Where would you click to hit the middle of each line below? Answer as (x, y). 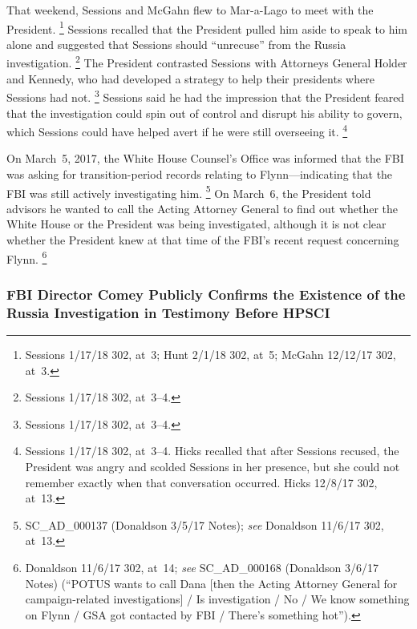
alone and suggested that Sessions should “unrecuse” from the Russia (176, 44)
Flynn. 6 (27, 257)
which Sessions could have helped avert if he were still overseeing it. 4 (177, 130)
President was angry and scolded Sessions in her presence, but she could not (213, 466)
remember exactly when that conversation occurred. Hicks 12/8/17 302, (201, 482)
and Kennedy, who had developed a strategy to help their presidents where (190, 78)
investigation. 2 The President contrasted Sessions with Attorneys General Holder (207, 62)
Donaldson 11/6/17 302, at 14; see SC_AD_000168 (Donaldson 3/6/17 (202, 567)
